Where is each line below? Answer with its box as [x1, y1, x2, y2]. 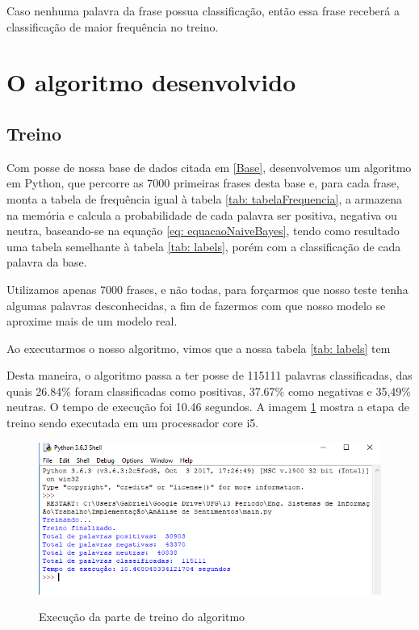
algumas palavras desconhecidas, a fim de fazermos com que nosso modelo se [6, 296, 386, 313]
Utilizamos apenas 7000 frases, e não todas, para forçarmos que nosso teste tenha [6, 280, 409, 297]
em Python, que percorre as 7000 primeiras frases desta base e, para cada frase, [6, 174, 400, 191]
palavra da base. [6, 254, 87, 271]
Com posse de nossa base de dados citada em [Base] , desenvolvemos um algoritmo [6, 158, 412, 175]
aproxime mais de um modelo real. [6, 313, 178, 330]
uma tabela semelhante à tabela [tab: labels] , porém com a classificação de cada [6, 237, 401, 254]
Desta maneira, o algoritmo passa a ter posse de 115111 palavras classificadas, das [6, 367, 413, 384]
